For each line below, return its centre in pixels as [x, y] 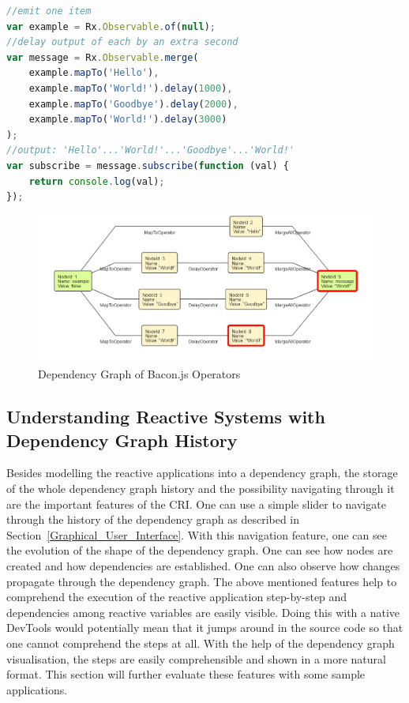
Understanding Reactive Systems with [166, 417]
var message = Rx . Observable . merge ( [103, 57]
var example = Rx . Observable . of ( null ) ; [111, 26]
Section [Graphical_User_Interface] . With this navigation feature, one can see [197, 534]
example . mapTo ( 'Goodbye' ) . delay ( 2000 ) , [133, 104]
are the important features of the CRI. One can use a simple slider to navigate [196, 504]
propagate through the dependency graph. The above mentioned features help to [202, 581]
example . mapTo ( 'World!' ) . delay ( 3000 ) [128, 120]
